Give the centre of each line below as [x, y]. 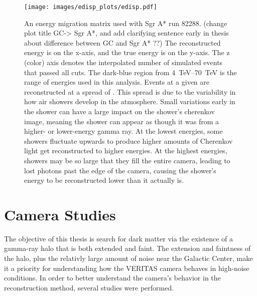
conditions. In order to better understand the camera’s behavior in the [112, 278]
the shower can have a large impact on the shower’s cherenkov [119, 111]
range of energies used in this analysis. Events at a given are [117, 82]
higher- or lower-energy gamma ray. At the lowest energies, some [123, 131]
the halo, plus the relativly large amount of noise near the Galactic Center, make [128, 258]
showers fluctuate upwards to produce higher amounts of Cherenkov [128, 140]
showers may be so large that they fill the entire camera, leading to [127, 160]
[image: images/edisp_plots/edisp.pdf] [91, 7]
